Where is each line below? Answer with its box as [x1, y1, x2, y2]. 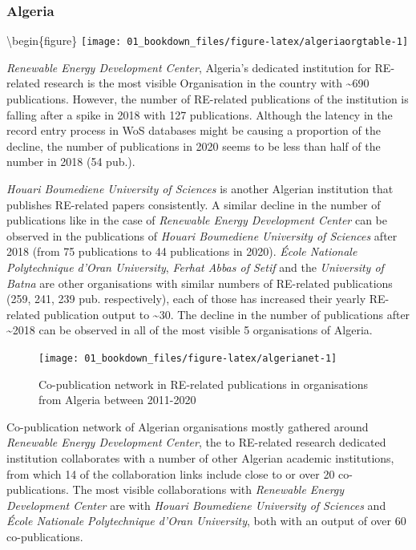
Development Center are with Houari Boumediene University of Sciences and [6, 496, 386, 513]
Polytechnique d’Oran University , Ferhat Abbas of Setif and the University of [6, 259, 384, 275]
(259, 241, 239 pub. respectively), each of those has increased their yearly [6, 290, 366, 307]
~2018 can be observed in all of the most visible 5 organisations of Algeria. [6, 322, 373, 338]
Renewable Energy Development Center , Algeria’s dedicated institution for [6, 59, 371, 75]
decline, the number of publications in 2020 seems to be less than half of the [6, 137, 381, 154]
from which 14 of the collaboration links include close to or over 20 [6, 465, 335, 482]
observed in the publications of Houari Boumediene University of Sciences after [6, 227, 398, 244]
